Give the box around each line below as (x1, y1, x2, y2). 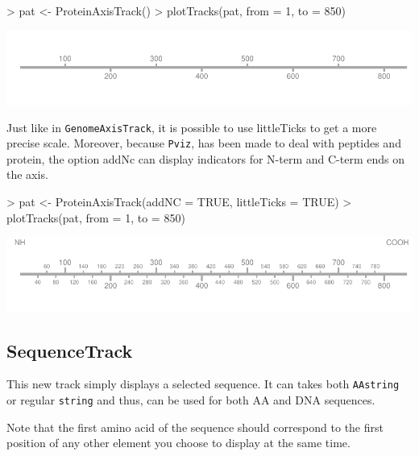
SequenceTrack (6, 338, 133, 363)
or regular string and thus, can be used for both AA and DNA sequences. (6, 392, 375, 408)
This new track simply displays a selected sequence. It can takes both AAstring (6, 375, 400, 392)
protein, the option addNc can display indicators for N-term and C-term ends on (6, 150, 404, 167)
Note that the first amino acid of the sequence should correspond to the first (6, 418, 384, 435)
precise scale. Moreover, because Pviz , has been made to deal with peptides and (6, 135, 401, 151)
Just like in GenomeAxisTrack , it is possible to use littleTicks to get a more (6, 118, 377, 135)
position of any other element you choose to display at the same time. (6, 434, 351, 451)
